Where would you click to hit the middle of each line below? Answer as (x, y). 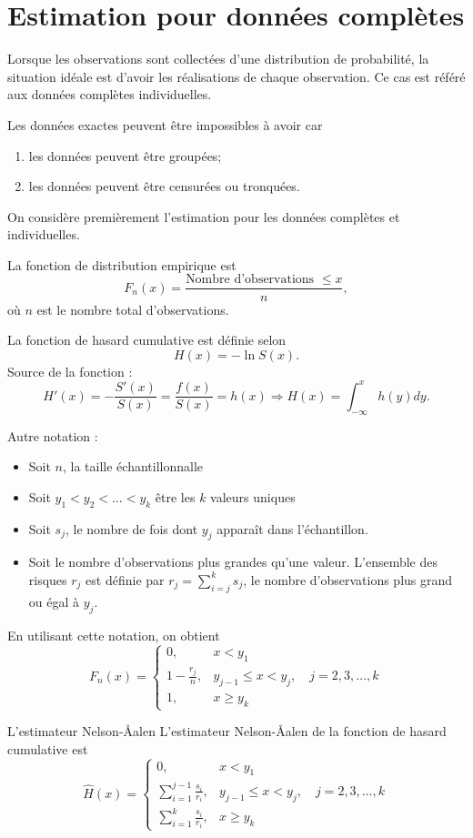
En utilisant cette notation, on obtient (114, 635)
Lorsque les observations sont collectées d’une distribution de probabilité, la (218, 59)
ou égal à (54, 601)
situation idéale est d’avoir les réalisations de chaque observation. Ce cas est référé (236, 76)
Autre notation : (53, 435)
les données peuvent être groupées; (125, 155)
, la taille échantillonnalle (133, 466)
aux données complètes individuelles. (110, 94)
